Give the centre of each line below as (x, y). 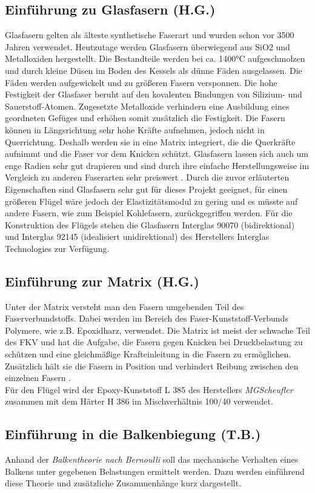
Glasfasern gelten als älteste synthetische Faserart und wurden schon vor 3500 (150, 35)
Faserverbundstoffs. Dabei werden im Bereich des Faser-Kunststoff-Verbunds (147, 318)
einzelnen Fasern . (38, 378)
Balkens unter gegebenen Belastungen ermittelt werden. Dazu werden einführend (155, 471)
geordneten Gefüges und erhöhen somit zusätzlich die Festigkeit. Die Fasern (145, 118)
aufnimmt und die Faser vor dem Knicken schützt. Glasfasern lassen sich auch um (157, 154)
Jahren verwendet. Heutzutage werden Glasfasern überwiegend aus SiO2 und (148, 46)
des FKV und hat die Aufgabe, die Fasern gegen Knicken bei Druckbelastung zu (154, 342)
